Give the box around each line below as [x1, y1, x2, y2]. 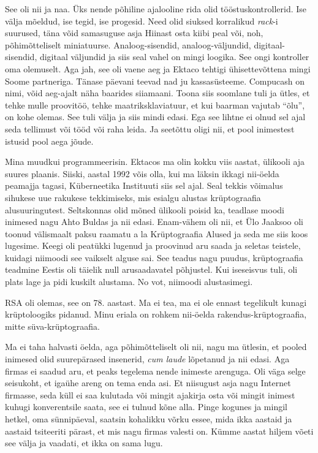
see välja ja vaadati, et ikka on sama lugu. [5, 436, 163, 449]
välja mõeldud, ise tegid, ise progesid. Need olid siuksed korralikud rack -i [5, 14, 278, 27]
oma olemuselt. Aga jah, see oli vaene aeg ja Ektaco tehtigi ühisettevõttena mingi [5, 62, 311, 75]
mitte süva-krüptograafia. [5, 319, 100, 332]
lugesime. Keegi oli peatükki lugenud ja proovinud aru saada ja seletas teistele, [5, 239, 301, 252]
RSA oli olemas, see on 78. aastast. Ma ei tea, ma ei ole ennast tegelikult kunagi [5, 295, 307, 308]
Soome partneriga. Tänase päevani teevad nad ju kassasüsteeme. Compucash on [5, 74, 305, 87]
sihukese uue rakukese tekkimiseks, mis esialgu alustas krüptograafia [5, 191, 261, 204]
